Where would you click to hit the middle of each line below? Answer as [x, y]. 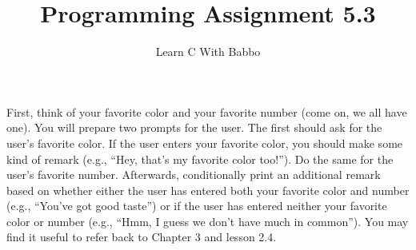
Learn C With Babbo [208, 52]
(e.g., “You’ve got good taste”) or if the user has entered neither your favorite [197, 206]
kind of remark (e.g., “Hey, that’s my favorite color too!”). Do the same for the [200, 159]
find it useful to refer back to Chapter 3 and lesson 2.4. [142, 237]
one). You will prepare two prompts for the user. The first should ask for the [194, 127]
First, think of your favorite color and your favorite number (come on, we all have [207, 111]
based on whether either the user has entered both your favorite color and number [208, 190]
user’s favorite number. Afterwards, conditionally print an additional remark [194, 175]
